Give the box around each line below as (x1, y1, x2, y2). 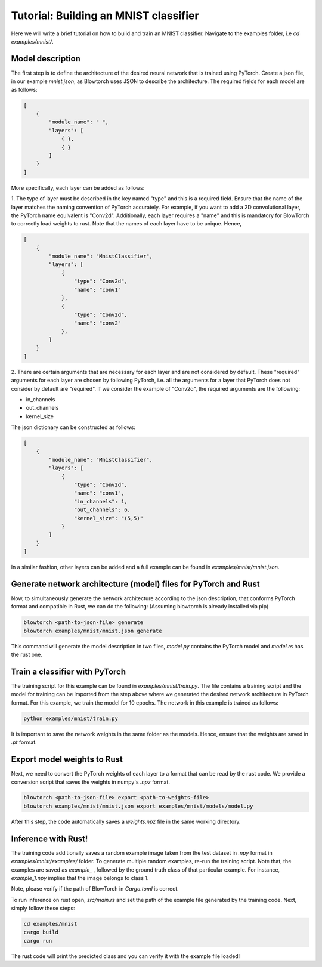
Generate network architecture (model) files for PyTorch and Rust (11, 579, 260, 589)
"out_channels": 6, (73, 506, 131, 513)
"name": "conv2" (73, 320, 122, 326)
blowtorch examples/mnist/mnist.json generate (23, 627, 162, 634)
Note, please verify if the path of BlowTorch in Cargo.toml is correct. (11, 885, 179, 892)
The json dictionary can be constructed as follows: (11, 424, 135, 431)
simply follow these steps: (11, 904, 75, 912)
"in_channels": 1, (73, 498, 128, 505)
